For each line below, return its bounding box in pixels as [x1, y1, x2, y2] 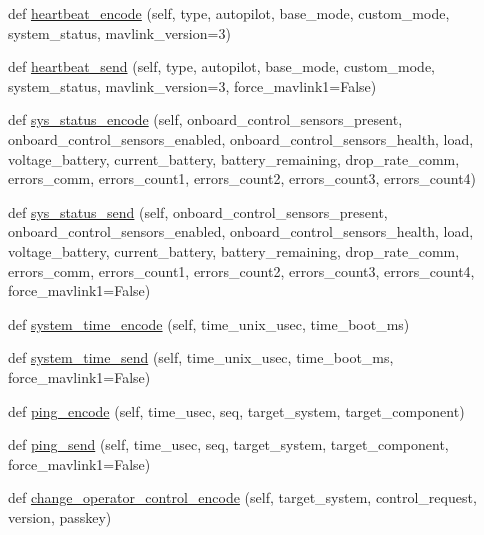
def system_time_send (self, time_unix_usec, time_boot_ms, [8, 347, 394, 368]
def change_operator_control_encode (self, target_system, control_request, [8, 487, 477, 508]
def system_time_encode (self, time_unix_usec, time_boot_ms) [8, 313, 410, 334]
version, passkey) [8, 506, 112, 527]
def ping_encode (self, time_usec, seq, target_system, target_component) [8, 400, 465, 421]
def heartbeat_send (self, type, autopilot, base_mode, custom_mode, [8, 56, 435, 77]
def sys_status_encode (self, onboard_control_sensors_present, [8, 109, 403, 130]
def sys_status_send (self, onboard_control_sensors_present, [8, 201, 388, 222]
